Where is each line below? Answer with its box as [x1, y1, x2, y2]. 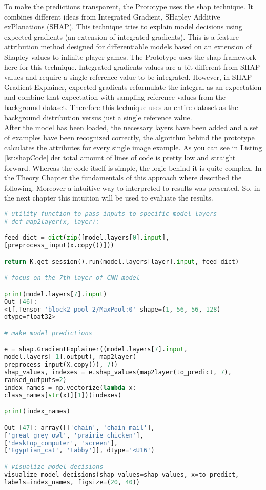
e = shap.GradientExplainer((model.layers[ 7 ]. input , [4, 346, 188, 353]
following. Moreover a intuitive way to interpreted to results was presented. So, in [4, 182, 260, 193]
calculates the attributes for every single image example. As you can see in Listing [4, 142, 262, 153]
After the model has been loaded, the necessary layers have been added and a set [4, 122, 259, 133]
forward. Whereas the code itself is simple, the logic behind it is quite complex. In [4, 162, 262, 173]
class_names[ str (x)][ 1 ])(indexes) [4, 391, 122, 399]
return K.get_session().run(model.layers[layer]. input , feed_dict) [4, 258, 239, 265]
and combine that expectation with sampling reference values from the [4, 92, 226, 102]
